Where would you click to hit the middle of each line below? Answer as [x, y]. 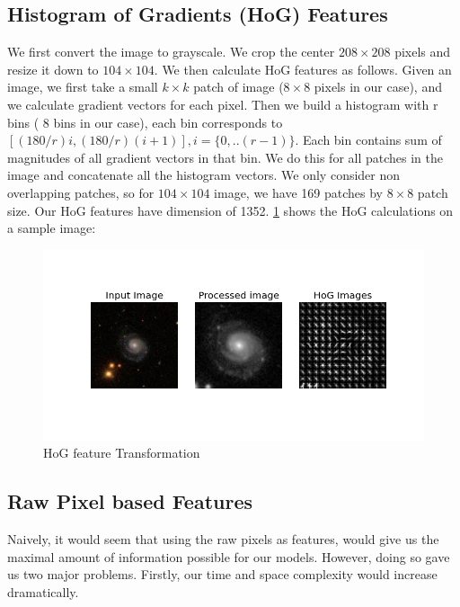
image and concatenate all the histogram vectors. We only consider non [204, 175]
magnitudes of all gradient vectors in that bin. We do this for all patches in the [226, 157]
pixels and [423, 52]
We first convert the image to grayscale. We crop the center [171, 52]
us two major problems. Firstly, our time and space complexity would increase [222, 574]
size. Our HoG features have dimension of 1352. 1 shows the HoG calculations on [230, 210]
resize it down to [53, 69]
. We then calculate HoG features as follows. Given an [303, 69]
